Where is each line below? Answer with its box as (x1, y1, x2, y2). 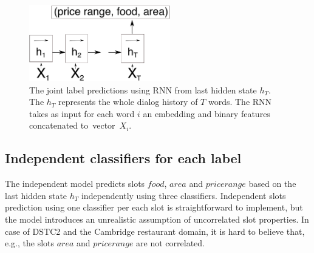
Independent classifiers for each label (5, 149, 242, 167)
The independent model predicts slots (5, 177, 145, 190)
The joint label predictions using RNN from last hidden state (29, 83, 257, 96)
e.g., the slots (5, 237, 55, 249)
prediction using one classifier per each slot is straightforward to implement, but (5, 201, 303, 214)
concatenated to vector (29, 119, 115, 132)
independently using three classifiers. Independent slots (81, 189, 286, 201)
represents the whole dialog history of (58, 95, 198, 108)
